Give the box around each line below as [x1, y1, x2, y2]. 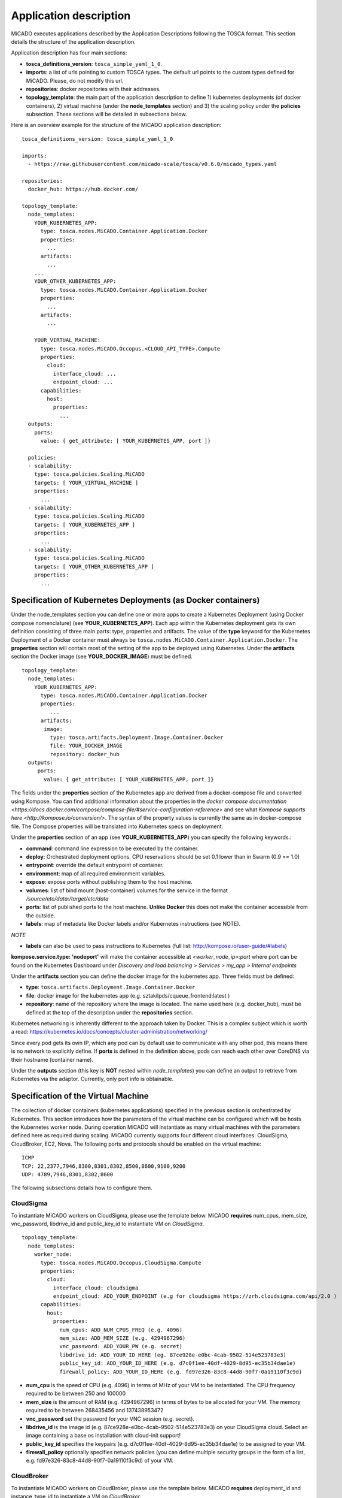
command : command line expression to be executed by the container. [26, 845, 199, 852]
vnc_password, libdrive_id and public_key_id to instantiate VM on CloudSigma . [11, 1220, 204, 1227]
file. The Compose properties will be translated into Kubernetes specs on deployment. [11, 823, 224, 830]
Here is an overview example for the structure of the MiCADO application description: [11, 122, 222, 129]
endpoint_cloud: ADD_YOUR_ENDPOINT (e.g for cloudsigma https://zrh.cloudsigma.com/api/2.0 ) [53, 1293, 337, 1300]
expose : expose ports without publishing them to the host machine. [26, 878, 193, 886]
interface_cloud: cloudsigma [53, 1284, 139, 1291]
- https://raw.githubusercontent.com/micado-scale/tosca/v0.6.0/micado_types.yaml [28, 161, 277, 168]
